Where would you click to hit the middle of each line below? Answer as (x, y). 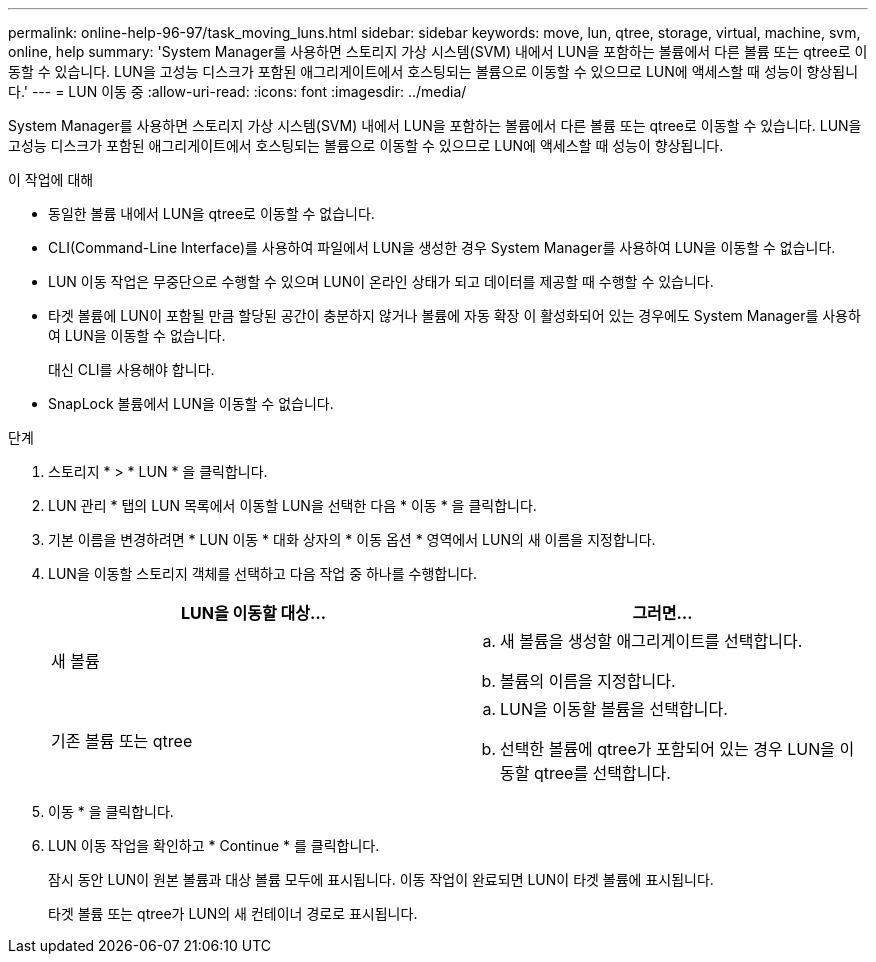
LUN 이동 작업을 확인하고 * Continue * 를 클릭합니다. (214, 845)
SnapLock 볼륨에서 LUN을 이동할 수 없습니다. (191, 403)
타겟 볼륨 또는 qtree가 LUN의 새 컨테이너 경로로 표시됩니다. (233, 913)
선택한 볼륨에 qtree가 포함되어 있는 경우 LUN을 (667, 749)
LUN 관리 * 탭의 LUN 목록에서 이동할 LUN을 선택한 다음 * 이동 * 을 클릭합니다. (292, 505)
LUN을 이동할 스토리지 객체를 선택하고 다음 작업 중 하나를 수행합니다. (262, 573)
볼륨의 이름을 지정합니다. (588, 681)
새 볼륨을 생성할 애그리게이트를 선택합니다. (651, 641)
